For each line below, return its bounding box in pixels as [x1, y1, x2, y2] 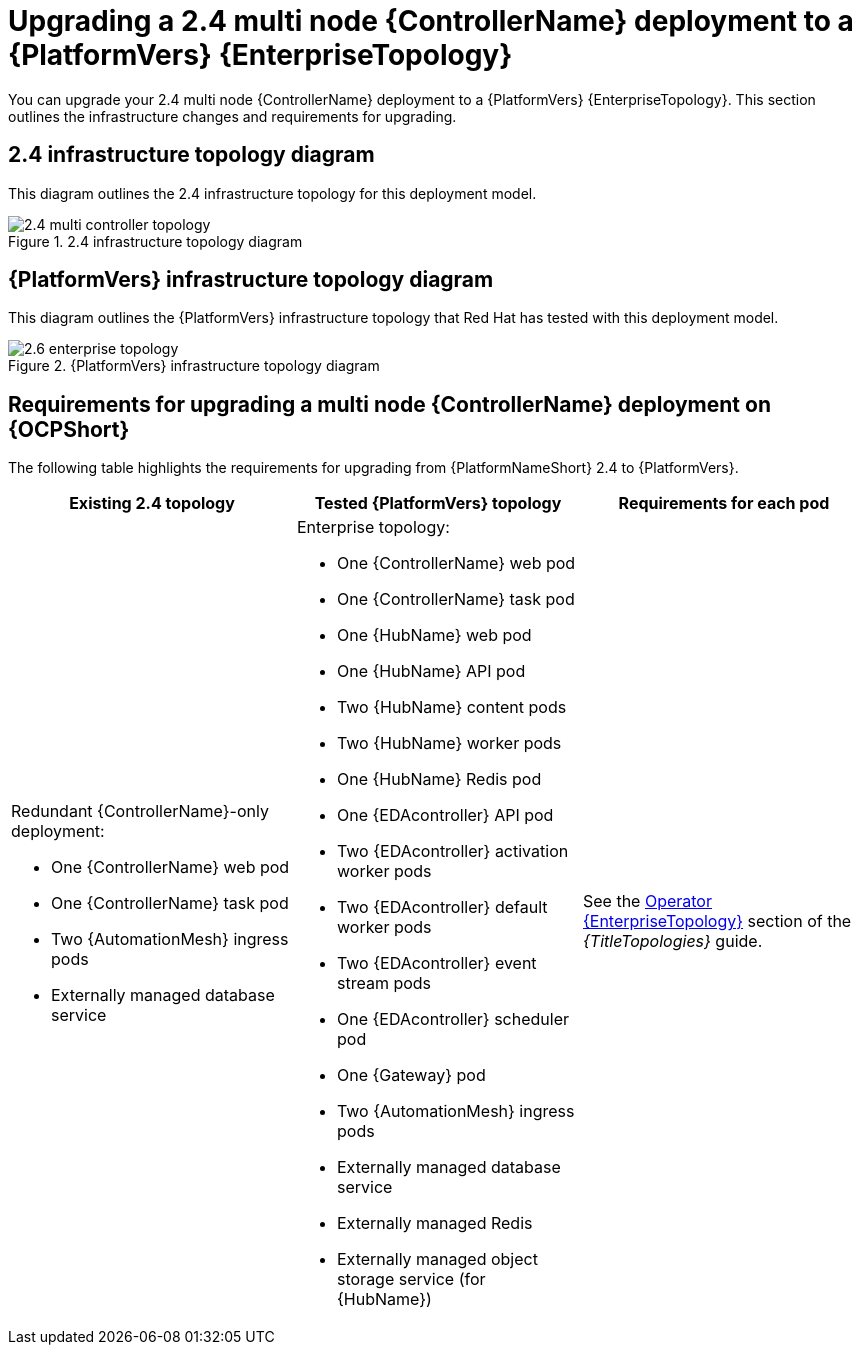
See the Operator [582, 891, 712, 912]
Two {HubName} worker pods [336, 733, 562, 754]
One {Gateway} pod [336, 1065, 486, 1086]
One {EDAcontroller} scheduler [336, 1009, 570, 1030]
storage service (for [336, 1269, 486, 1290]
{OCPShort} [8, 416, 130, 442]
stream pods [336, 973, 432, 994]
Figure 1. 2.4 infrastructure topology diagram [8, 232, 303, 250]
